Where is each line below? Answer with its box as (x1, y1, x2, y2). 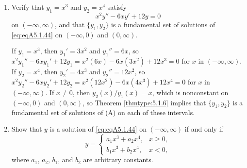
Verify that (11, 2, 44, 12)
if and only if (184, 124, 223, 134)
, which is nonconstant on (152, 87, 229, 97)
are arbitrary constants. (83, 154, 153, 165)
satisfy (107, 2, 127, 12)
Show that (11, 124, 42, 134)
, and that (54, 19, 85, 29)
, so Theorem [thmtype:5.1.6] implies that (82, 97, 206, 107)
